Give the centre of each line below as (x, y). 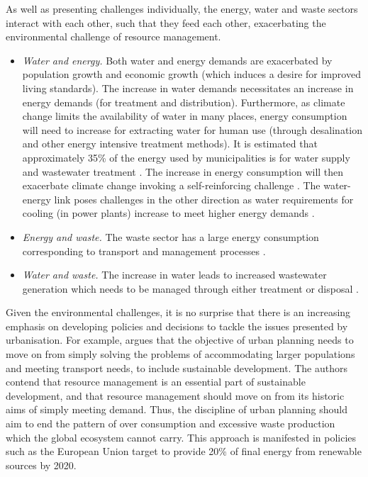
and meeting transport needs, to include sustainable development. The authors (177, 367)
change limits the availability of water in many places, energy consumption (185, 116)
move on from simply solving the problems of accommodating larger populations (180, 354)
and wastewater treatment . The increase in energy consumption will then (183, 171)
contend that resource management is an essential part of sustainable (156, 382)
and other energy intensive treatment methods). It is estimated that (170, 144)
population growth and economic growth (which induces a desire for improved (191, 74)
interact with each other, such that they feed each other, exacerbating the (166, 22)
